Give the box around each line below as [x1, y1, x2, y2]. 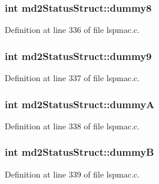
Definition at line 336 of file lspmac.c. [5, 24, 140, 36]
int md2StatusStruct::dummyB [5, 145, 154, 159]
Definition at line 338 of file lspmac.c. [5, 119, 140, 132]
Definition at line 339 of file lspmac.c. [5, 168, 140, 180]
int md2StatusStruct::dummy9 [5, 48, 152, 63]
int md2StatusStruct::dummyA [5, 96, 155, 111]
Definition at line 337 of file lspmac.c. [5, 72, 140, 84]
